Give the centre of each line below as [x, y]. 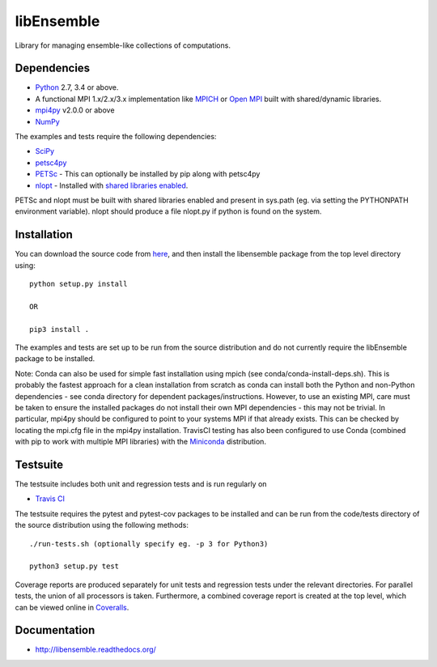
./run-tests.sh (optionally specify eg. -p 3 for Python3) [149, 544]
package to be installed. [55, 359]
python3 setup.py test [74, 566]
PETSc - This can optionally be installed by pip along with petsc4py [148, 174]
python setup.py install [78, 284]
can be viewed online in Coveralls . [72, 607]
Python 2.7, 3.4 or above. [77, 87]
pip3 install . [59, 329]
